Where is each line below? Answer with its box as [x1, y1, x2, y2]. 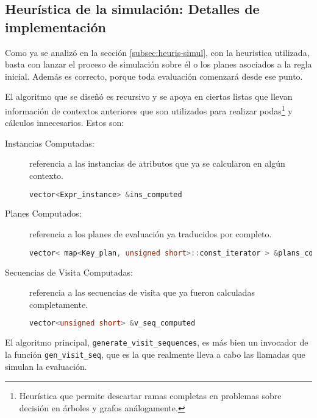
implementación [5, 17, 106, 36]
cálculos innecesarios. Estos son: [5, 116, 124, 129]
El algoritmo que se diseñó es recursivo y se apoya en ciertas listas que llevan [5, 90, 293, 103]
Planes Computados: [5, 207, 82, 220]
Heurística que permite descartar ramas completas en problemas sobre [19, 389, 282, 402]
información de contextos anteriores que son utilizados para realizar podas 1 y [5, 102, 293, 117]
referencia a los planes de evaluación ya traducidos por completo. [29, 228, 272, 240]
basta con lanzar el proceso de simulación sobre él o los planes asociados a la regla [5, 58, 312, 71]
